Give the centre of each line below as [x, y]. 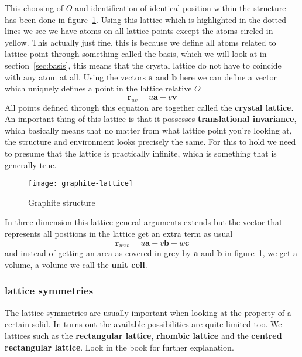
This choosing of [34, 8]
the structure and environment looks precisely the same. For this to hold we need [150, 142]
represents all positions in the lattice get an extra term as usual [119, 233]
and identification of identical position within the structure [181, 8]
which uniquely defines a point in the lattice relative [98, 88]
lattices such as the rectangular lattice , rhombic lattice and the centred [143, 335]
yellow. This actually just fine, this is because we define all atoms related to [140, 42]
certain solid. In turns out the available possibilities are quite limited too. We [143, 324]
